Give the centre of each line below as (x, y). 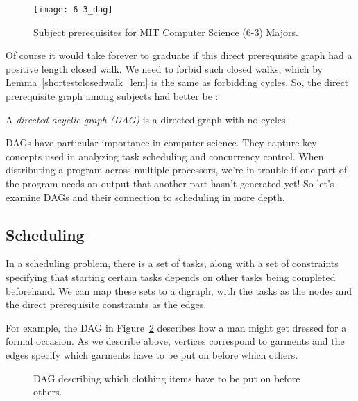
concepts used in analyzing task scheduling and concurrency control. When (165, 156)
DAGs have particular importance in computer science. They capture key (161, 143)
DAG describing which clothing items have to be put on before (167, 378)
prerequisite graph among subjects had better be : (112, 96)
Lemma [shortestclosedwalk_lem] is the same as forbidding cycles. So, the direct (177, 82)
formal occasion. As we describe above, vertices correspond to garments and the (175, 341)
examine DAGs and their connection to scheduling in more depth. (145, 197)
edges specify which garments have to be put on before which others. (152, 354)
